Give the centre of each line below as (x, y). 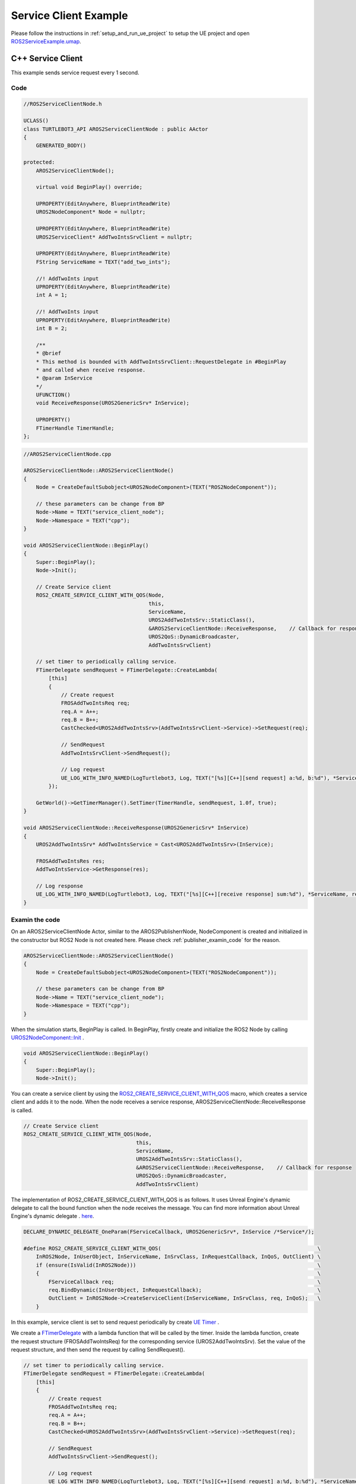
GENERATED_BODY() (61, 146)
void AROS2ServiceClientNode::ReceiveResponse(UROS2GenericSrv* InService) (136, 828)
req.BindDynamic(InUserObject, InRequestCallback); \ (185, 1290)
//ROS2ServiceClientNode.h (63, 104)
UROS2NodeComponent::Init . (47, 1037)
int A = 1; (52, 295)
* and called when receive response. (91, 370)
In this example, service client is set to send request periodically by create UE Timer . (115, 1322)
